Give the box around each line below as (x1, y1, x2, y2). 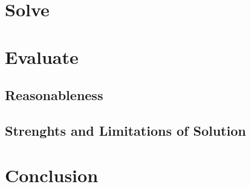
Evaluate (5, 44, 79, 69)
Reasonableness (5, 86, 103, 104)
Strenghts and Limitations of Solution (5, 121, 246, 139)
